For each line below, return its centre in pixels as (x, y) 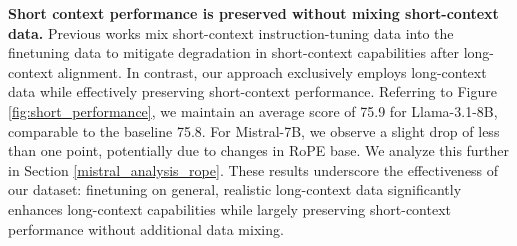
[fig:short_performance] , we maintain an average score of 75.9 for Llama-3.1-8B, (253, 110)
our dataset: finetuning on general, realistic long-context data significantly (235, 189)
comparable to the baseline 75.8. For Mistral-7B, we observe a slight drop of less (254, 130)
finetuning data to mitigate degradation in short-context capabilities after (234, 52)
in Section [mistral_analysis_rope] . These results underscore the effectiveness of (253, 169)
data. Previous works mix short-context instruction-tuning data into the (231, 32)
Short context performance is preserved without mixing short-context (253, 13)
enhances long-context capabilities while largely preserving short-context (230, 208)
